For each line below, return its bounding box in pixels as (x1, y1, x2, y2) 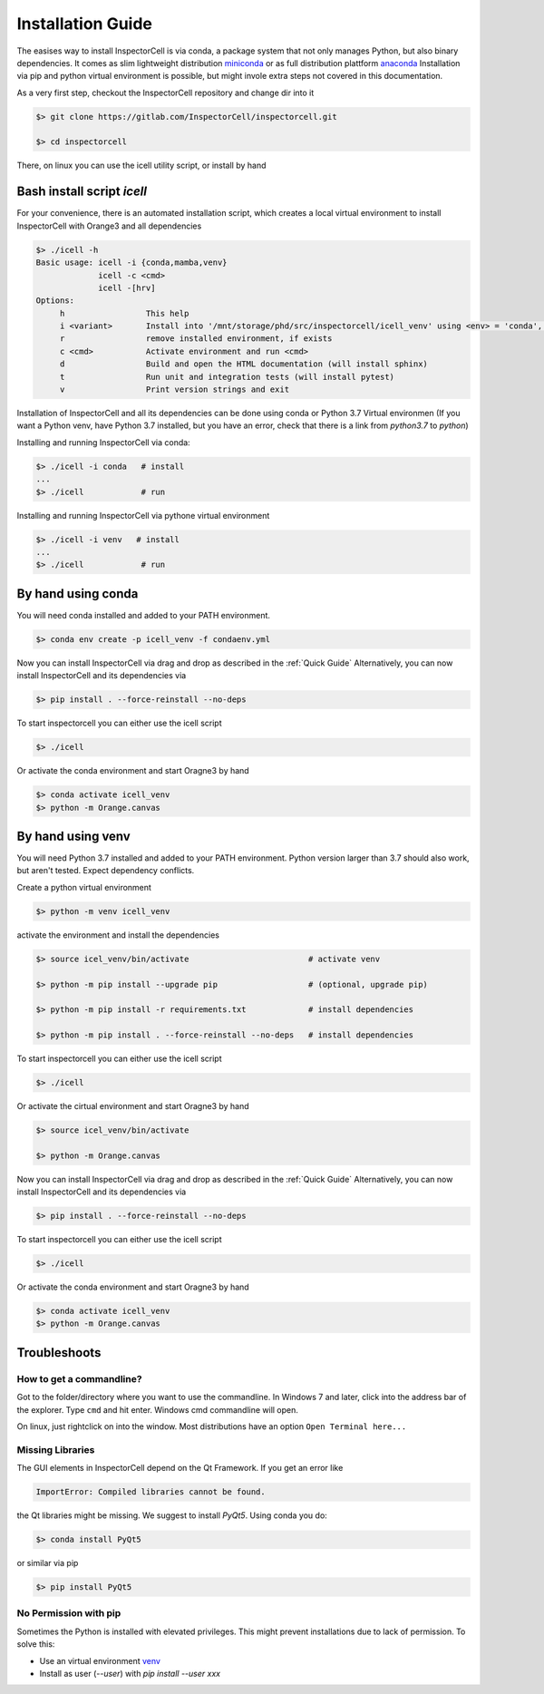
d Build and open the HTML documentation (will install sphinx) (59, 359, 428, 369)
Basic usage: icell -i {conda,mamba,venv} (35, 258, 228, 268)
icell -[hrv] (98, 282, 156, 293)
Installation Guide (16, 14, 153, 34)
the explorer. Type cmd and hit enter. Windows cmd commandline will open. (16, 1404, 299, 1415)
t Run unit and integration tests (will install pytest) (59, 372, 394, 382)
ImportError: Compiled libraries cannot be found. (35, 1487, 267, 1497)
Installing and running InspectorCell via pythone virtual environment (16, 510, 270, 521)
